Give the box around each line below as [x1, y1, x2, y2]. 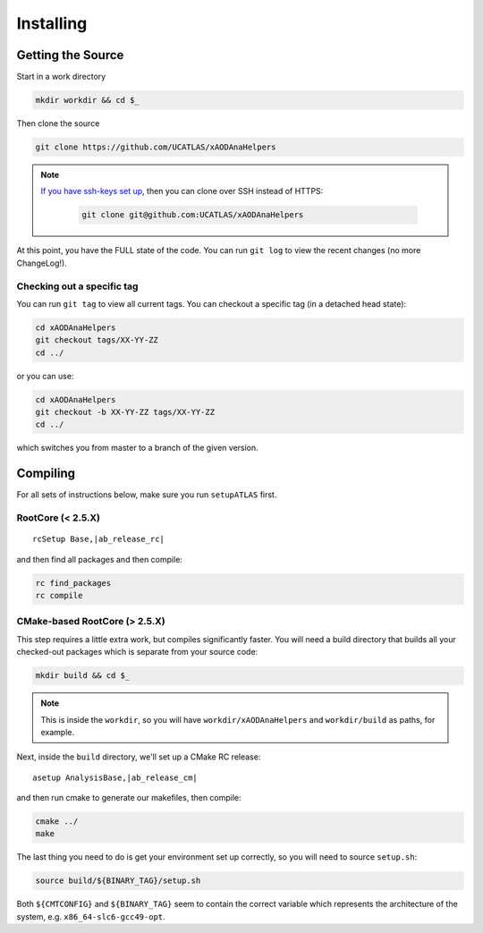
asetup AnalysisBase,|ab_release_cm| [32, 772, 199, 783]
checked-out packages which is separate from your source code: [16, 647, 258, 657]
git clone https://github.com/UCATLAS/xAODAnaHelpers [35, 142, 276, 152]
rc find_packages [35, 578, 112, 588]
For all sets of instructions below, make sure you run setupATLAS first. [16, 489, 277, 500]
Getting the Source [16, 47, 124, 63]
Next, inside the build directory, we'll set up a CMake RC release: [16, 751, 261, 762]
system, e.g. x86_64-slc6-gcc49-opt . [16, 911, 165, 921]
